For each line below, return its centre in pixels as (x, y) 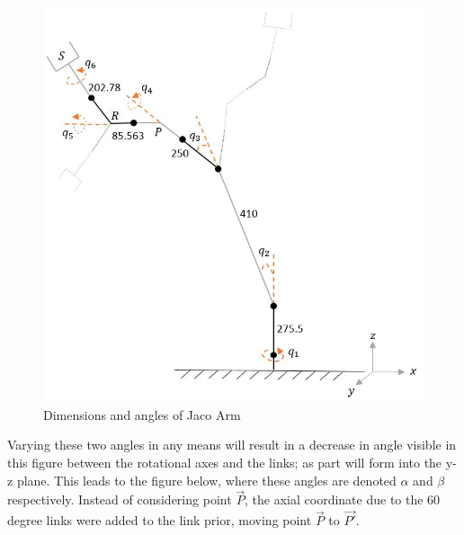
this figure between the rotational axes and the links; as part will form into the (225, 463)
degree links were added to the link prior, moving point (160, 520)
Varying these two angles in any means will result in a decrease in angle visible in (232, 445)
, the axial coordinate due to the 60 (343, 499)
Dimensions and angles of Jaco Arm (142, 414)
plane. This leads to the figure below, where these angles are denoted (206, 480)
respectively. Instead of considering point (120, 499)
